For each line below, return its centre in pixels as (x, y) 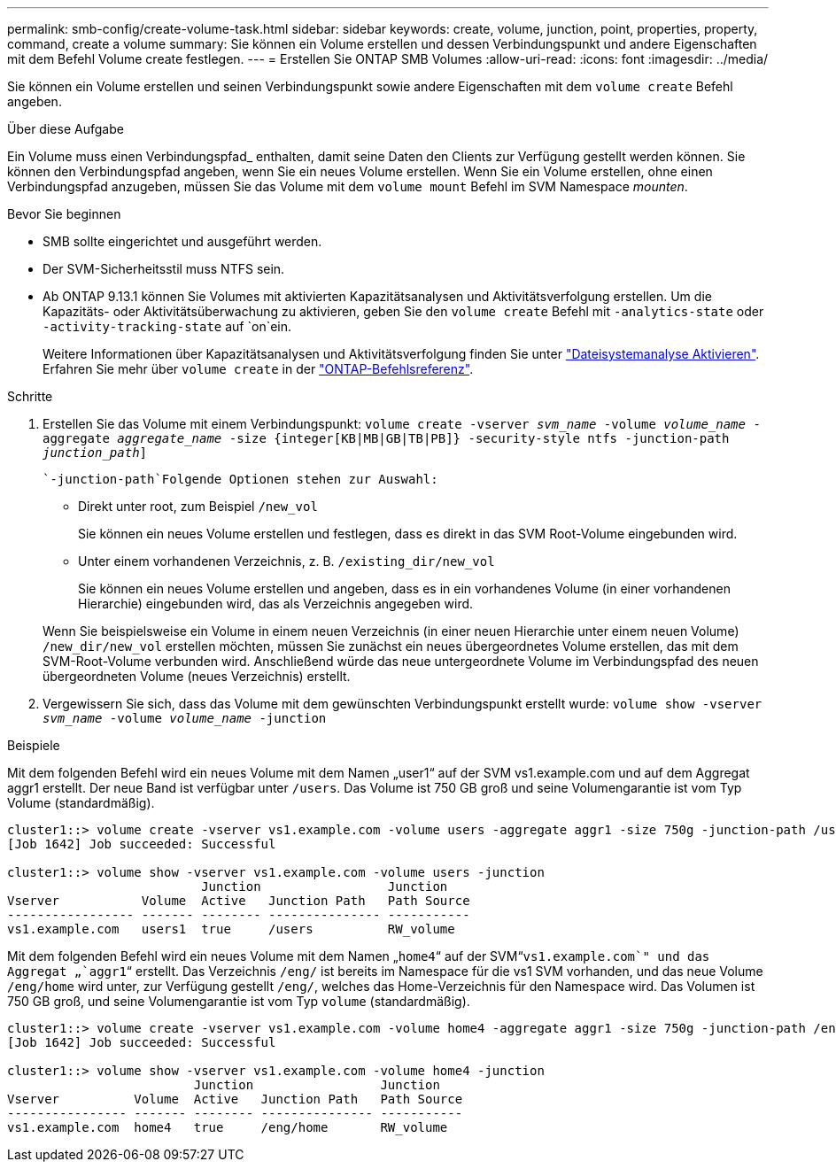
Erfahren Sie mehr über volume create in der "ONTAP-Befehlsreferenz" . (258, 369)
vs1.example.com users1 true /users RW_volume (231, 929)
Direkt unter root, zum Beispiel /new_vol (198, 506)
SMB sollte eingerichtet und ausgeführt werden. (182, 241)
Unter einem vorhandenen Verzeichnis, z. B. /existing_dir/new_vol (286, 561)
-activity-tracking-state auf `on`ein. (167, 326)
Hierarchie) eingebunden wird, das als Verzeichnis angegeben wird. (276, 604)
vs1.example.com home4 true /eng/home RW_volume (228, 1127)
